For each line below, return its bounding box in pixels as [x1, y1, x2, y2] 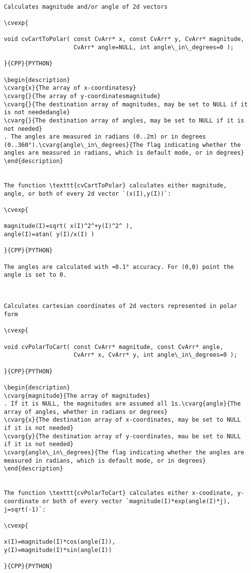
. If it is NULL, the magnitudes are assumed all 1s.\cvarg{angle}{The [4, 400, 241, 408]
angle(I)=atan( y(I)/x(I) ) [4, 231, 95, 238]
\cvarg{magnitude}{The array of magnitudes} [4, 392, 150, 399]
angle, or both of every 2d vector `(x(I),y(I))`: [4, 190, 171, 197]
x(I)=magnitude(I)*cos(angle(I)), [4, 538, 116, 546]
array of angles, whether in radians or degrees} [4, 408, 168, 415]
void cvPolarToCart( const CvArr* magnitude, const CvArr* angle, [4, 343, 224, 350]
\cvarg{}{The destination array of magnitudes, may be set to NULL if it [4, 101, 248, 108]
